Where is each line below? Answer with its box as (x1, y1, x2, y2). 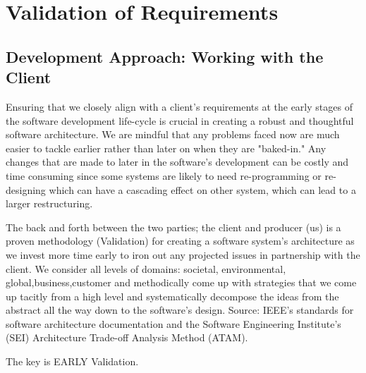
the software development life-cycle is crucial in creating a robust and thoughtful (6, 113, 354, 128)
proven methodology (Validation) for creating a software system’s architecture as (6, 233, 355, 248)
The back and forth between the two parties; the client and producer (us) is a (6, 219, 341, 234)
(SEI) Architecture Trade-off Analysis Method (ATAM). (6, 330, 248, 345)
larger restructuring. (6, 196, 93, 211)
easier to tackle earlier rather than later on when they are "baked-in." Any (6, 140, 327, 155)
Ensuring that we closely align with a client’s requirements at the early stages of (6, 99, 353, 114)
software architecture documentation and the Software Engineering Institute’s (6, 316, 341, 331)
